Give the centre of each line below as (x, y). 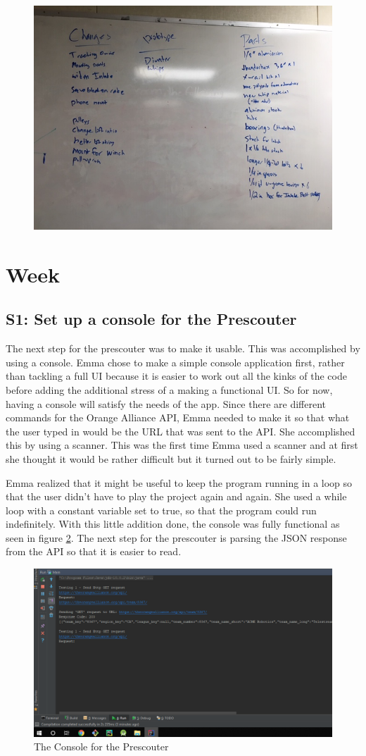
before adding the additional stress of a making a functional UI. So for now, (169, 389)
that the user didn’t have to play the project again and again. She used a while (176, 496)
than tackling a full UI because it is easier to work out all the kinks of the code (176, 376)
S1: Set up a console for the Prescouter (151, 319)
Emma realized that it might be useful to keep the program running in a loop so (179, 482)
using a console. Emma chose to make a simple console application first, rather (175, 362)
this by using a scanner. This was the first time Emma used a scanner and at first (182, 445)
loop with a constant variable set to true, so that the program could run (161, 510)
